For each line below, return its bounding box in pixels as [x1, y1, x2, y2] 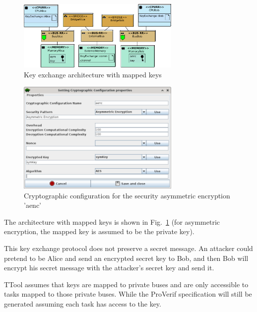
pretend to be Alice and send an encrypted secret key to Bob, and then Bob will [4, 252, 249, 263]
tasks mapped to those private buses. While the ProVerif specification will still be [4, 289, 252, 299]
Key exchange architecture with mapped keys [24, 69, 162, 79]
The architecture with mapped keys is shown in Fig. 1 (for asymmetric [4, 216, 220, 227]
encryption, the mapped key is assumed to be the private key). [4, 226, 194, 237]
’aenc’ [24, 200, 41, 210]
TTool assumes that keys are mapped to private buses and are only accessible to [4, 279, 249, 289]
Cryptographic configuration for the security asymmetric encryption [24, 190, 230, 200]
